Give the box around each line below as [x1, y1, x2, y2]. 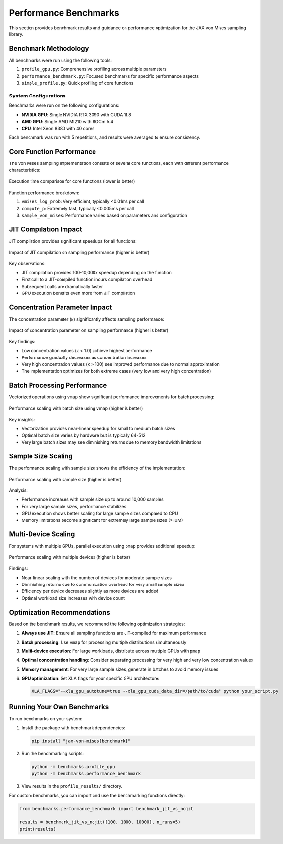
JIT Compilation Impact [9, 225, 82, 233]
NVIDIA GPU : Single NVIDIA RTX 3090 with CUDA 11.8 [21, 111, 131, 118]
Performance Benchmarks [9, 7, 119, 18]
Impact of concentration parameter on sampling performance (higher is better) [9, 327, 169, 333]
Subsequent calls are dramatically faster [21, 283, 103, 289]
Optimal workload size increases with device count [21, 595, 125, 601]
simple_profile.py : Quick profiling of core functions [21, 80, 134, 86]
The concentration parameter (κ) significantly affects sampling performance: [9, 316, 165, 322]
